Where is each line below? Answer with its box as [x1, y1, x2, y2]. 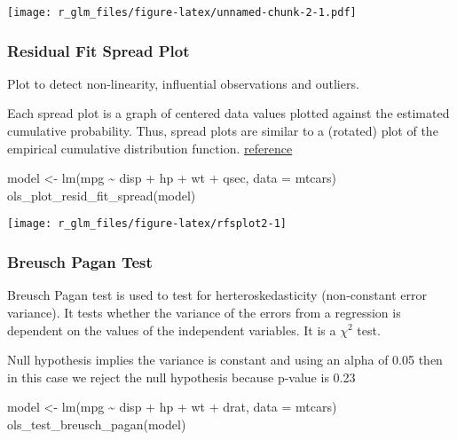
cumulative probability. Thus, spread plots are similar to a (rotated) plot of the [7, 122, 438, 140]
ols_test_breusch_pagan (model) [7, 414, 186, 433]
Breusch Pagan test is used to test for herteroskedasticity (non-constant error [7, 286, 427, 304]
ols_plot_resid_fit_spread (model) [7, 185, 196, 204]
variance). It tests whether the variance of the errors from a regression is [7, 302, 401, 321]
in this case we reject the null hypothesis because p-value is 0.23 [7, 367, 356, 386]
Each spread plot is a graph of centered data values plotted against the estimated [7, 104, 450, 122]
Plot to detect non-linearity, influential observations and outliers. [7, 74, 359, 92]
